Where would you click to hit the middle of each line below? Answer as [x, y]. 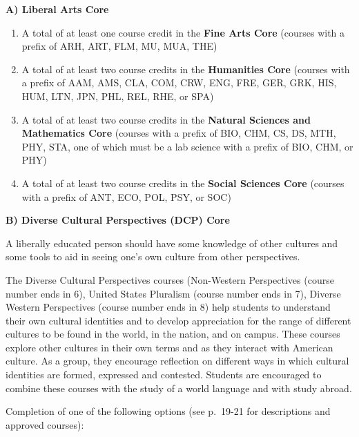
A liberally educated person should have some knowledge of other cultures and [172, 243]
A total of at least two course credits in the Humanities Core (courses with [186, 69]
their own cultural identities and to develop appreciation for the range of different [178, 320]
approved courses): [45, 424]
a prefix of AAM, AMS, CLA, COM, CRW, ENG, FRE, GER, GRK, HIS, [179, 82]
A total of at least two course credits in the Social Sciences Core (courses [183, 183]
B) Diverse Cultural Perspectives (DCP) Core [118, 220]
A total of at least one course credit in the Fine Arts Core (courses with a [183, 32]
